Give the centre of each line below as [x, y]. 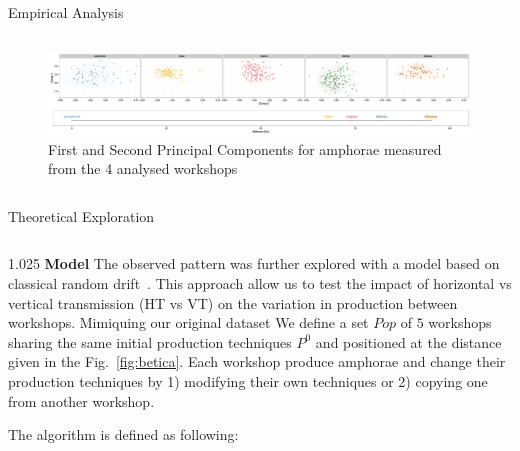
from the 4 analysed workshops [143, 168]
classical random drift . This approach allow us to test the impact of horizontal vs [260, 283]
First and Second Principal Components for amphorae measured [245, 148]
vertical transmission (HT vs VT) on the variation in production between [233, 302]
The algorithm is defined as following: [123, 434]
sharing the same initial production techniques [150, 341]
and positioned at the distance [408, 341]
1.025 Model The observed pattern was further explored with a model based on [254, 263]
